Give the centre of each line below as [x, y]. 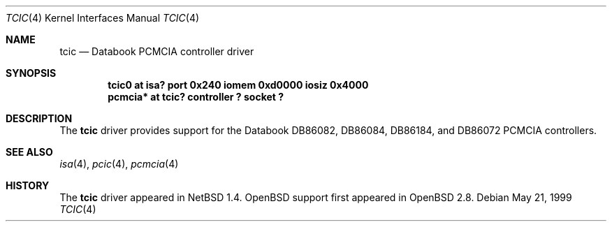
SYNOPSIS [31, 73]
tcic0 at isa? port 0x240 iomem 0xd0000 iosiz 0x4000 [238, 85]
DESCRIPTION [39, 118]
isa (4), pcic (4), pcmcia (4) [119, 164]
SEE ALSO [29, 152]
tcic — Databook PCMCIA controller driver [157, 51]
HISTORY [28, 185]
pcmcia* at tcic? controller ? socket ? [196, 97]
